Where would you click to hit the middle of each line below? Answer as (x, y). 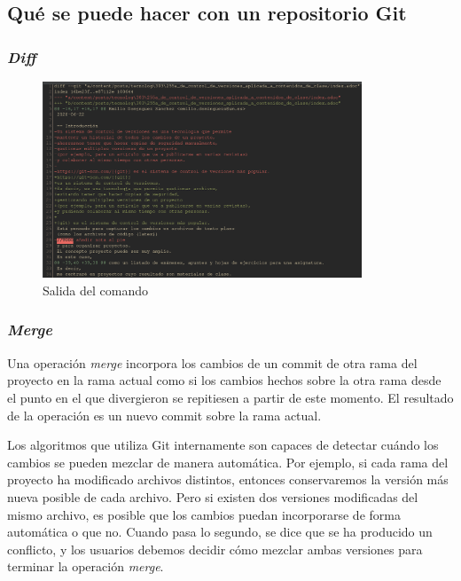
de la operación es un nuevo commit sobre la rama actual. (164, 415)
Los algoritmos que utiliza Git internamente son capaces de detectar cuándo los (223, 445)
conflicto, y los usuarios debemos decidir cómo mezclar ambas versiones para (215, 549)
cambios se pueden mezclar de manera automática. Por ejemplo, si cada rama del (228, 462)
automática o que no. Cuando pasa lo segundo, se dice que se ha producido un (220, 532)
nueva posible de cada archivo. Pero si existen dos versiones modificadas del (213, 496)
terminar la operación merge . (86, 566)
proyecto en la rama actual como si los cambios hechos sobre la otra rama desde (224, 380)
